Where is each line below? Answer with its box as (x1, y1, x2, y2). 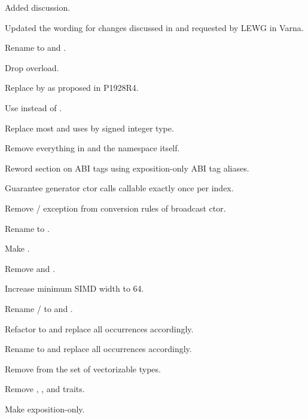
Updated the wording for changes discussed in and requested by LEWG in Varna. (5, 21, 304, 33)
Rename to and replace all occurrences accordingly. (5, 342, 192, 355)
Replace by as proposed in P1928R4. (5, 81, 139, 94)
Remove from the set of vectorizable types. (5, 362, 161, 375)
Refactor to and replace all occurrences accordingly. (5, 322, 194, 335)
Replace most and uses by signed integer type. (5, 121, 174, 134)
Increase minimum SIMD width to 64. (5, 282, 144, 295)
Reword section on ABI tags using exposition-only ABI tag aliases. (5, 161, 249, 174)
